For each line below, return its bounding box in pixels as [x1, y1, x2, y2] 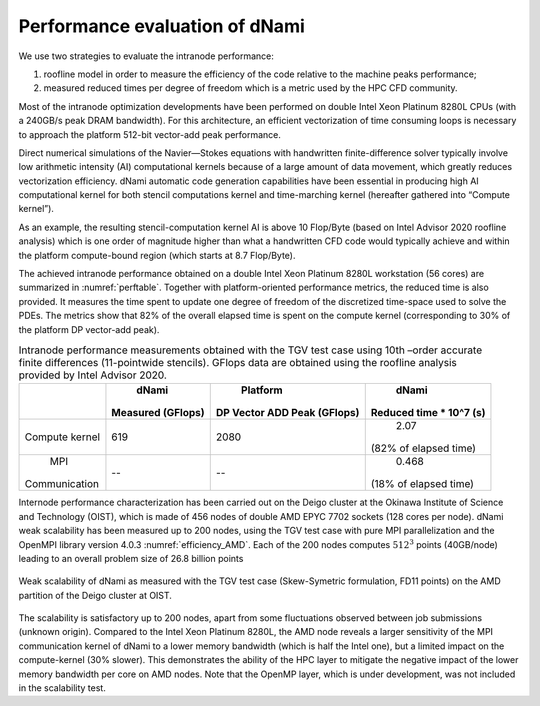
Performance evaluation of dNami [18, 15, 305, 37]
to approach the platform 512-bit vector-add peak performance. [18, 128, 282, 140]
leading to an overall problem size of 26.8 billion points [18, 552, 244, 564]
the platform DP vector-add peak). [18, 323, 160, 335]
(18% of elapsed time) [370, 477, 475, 491]
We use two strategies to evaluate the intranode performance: [18, 50, 274, 62]
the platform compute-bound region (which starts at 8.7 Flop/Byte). [18, 249, 296, 261]
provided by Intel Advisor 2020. [18, 368, 167, 382]
